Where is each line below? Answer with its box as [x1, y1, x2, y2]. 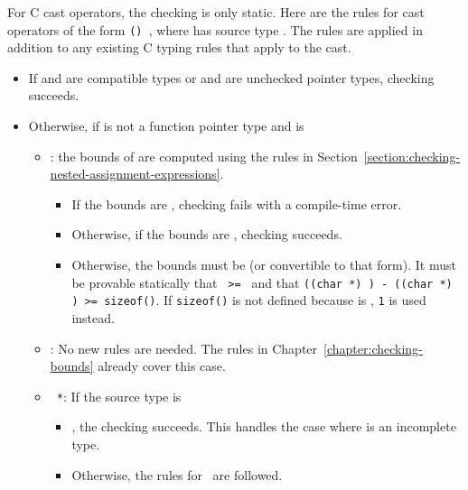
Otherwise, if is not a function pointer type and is [28, 116, 304, 135]
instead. [71, 308, 115, 327]
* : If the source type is [56, 386, 182, 405]
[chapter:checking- [323, 338, 423, 357]
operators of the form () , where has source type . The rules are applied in [7, 20, 423, 39]
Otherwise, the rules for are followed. [71, 465, 283, 484]
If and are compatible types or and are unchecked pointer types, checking [28, 68, 435, 87]
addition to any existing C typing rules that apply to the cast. [7, 38, 351, 57]
